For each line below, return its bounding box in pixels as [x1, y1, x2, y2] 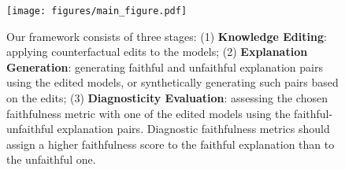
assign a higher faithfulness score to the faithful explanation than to [6, 135, 335, 152]
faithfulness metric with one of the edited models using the [6, 105, 291, 121]
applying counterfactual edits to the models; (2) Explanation [6, 43, 308, 60]
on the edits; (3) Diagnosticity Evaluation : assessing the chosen [6, 90, 328, 106]
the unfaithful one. [6, 151, 96, 168]
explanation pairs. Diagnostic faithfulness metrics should [57, 120, 330, 137]
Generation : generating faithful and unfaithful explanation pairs [6, 58, 323, 75]
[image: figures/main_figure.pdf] [6, 6, 187, 17]
